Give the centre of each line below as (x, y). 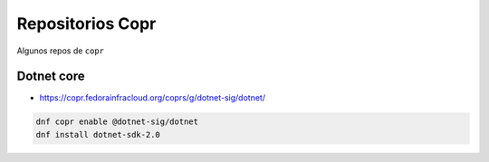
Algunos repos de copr (60, 51)
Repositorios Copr (86, 24)
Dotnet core (51, 76)
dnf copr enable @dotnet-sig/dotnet (117, 122)
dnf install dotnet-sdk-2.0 (98, 134)
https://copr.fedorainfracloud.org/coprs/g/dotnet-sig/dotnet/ (153, 98)
